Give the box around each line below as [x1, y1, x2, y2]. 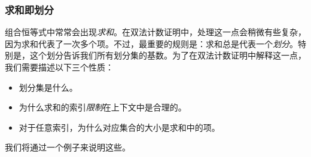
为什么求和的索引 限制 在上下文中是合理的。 [19, 101, 187, 113]
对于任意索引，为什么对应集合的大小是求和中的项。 [19, 121, 220, 133]
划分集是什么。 [19, 81, 78, 93]
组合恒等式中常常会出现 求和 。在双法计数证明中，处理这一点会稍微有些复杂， [5, 26, 306, 38]
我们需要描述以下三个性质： [5, 61, 114, 73]
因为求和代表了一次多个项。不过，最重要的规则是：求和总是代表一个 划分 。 [5, 37, 298, 50]
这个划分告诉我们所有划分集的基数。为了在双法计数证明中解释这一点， [29, 49, 306, 61]
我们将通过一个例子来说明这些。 [5, 141, 130, 153]
